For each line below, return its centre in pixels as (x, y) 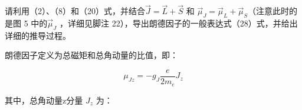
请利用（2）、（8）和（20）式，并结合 (75, 11)
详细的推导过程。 (38, 35)
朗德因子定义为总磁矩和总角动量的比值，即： (91, 55)
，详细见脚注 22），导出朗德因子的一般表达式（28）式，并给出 (178, 23)
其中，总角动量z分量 (44, 100)
